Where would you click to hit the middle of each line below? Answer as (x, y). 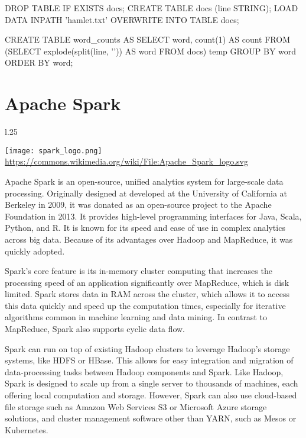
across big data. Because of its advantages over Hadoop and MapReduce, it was (149, 239)
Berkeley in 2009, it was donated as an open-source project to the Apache (138, 204)
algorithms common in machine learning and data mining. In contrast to (136, 317)
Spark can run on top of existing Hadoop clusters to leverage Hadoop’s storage (147, 348)
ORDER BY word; (39, 62)
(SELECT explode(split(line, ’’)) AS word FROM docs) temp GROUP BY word (151, 51)
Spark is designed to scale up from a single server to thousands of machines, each (152, 383)
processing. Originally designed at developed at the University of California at (146, 193)
